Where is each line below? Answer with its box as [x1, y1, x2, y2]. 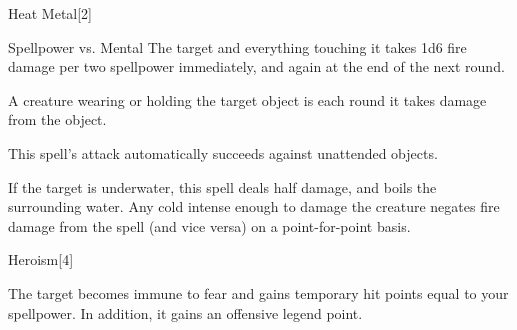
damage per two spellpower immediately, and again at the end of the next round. [8, 56, 505, 77]
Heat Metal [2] [8, 3, 93, 23]
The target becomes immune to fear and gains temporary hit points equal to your [8, 282, 509, 303]
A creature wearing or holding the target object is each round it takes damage [8, 89, 487, 110]
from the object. [8, 109, 107, 130]
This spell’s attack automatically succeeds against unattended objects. [8, 142, 438, 163]
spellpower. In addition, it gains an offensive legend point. [8, 302, 363, 323]
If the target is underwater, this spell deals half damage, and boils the [8, 176, 437, 197]
